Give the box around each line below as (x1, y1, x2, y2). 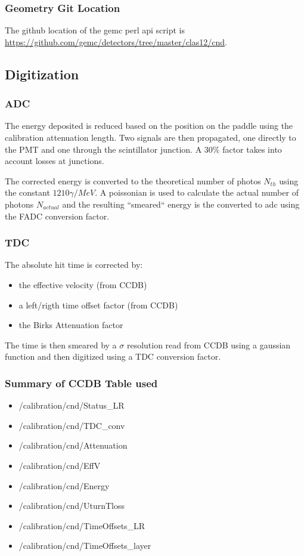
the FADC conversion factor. (5, 209, 110, 222)
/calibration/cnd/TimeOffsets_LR (18, 519, 145, 532)
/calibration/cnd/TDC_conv (18, 419, 125, 431)
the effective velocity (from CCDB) (18, 278, 147, 291)
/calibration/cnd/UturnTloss (18, 499, 125, 512)
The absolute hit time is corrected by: (5, 258, 143, 271)
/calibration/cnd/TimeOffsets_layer (18, 539, 151, 552)
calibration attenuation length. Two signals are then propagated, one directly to (5, 131, 296, 143)
